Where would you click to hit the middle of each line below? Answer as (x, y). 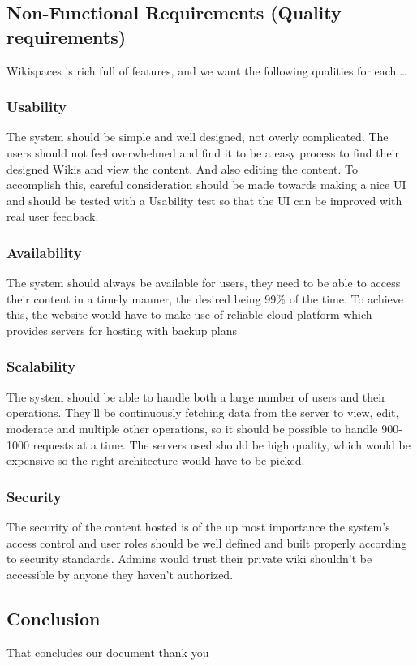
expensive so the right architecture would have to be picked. (156, 460)
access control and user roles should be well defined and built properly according (207, 542)
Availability (44, 252)
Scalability (41, 366)
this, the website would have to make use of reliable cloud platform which (189, 314)
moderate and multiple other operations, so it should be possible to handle (192, 428)
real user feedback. (53, 216)
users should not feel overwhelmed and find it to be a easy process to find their (203, 153)
